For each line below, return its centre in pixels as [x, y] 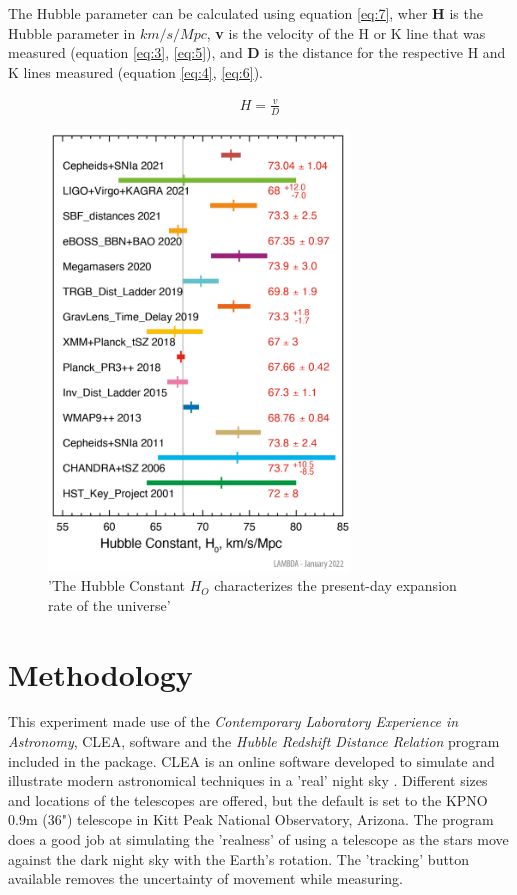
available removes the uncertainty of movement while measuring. [205, 878]
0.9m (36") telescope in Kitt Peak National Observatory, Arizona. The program [251, 819]
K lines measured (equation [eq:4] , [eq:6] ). [135, 71]
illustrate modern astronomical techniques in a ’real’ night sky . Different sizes [248, 780]
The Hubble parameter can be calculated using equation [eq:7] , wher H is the [245, 13]
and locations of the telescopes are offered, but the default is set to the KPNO [248, 799]
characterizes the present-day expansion [335, 585]
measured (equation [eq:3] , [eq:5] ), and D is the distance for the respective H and [257, 52]
